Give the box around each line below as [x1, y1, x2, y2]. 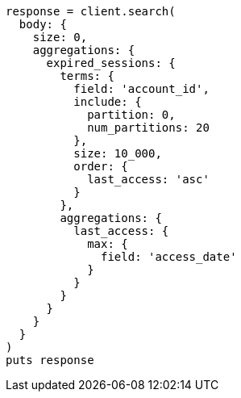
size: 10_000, [73, 147, 162, 160]
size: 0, [32, 31, 88, 44]
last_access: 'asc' [87, 173, 210, 186]
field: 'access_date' [101, 250, 237, 263]
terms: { [60, 69, 114, 82]
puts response [6, 354, 94, 367]
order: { [73, 160, 128, 173]
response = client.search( [6, 5, 176, 18]
